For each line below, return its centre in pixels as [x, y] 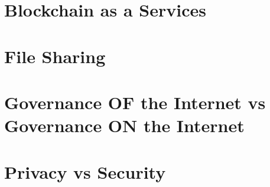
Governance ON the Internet [124, 125]
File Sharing [55, 56]
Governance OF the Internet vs [135, 102]
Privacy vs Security [85, 171]
